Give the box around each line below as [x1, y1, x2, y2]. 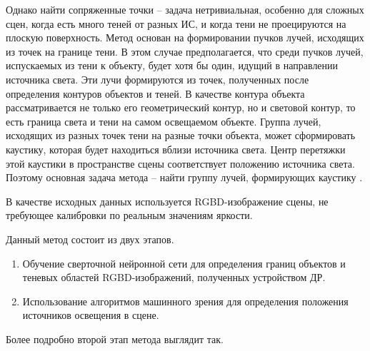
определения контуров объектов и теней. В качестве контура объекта [6, 86, 305, 101]
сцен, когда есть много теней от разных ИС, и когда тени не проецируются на [6, 16, 346, 31]
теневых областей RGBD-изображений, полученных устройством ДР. [22, 270, 326, 285]
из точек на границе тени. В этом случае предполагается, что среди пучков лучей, [6, 44, 364, 58]
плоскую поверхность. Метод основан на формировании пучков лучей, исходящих [6, 30, 364, 45]
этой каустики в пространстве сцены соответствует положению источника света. [6, 156, 355, 171]
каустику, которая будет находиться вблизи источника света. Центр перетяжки [6, 141, 346, 156]
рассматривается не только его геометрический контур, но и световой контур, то [6, 100, 356, 115]
